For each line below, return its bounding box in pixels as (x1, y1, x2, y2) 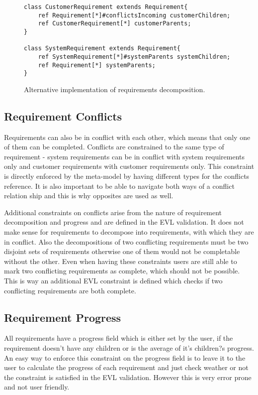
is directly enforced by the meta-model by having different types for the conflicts (4, 171, 250, 181)
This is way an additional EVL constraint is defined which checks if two (4, 275, 223, 286)
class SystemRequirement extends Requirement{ (24, 45, 180, 52)
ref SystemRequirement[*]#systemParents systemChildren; (38, 53, 231, 60)
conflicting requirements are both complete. (4, 285, 136, 295)
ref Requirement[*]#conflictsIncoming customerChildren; (38, 11, 231, 19)
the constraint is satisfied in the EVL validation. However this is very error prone (4, 372, 252, 382)
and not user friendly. (4, 382, 70, 392)
